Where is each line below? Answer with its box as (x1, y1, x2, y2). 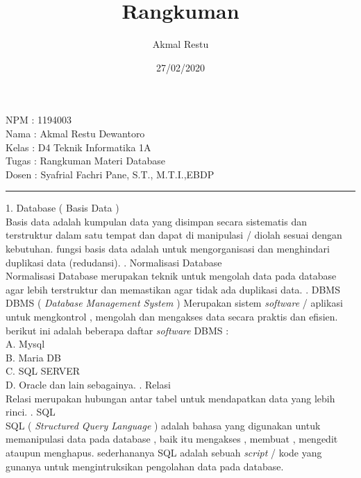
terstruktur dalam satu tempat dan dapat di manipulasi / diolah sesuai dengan (6, 228, 342, 242)
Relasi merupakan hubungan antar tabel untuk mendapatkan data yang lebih (6, 391, 335, 405)
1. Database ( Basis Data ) (6, 200, 119, 215)
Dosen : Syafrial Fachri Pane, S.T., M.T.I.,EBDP (6, 167, 215, 181)
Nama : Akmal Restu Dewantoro (6, 126, 145, 140)
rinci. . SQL (6, 404, 56, 419)
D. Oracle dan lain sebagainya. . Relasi (6, 377, 171, 391)
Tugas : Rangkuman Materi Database (6, 153, 166, 168)
